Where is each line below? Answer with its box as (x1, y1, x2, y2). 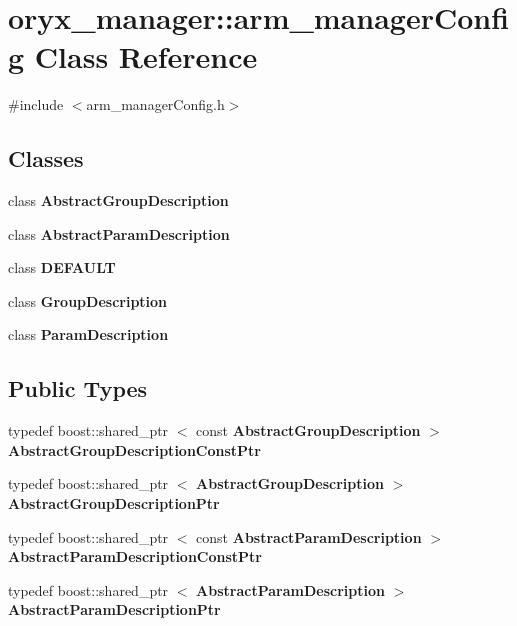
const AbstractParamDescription (196, 526, 422, 547)
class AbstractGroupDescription (8, 190, 229, 211)
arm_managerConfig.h (86, 94, 225, 115)
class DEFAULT (8, 257, 116, 278)
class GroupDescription (8, 290, 168, 311)
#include (8, 94, 64, 115)
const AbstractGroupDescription (196, 420, 421, 441)
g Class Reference (8, 36, 258, 77)
